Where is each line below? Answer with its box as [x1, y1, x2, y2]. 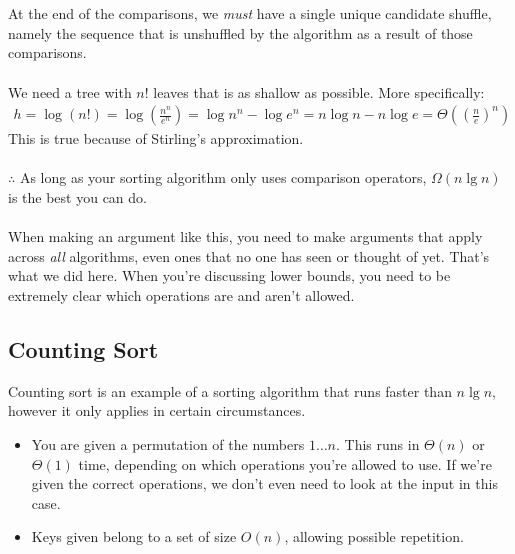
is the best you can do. [8, 186, 147, 207]
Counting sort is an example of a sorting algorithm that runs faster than [8, 380, 452, 401]
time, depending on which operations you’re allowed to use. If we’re [78, 453, 492, 474]
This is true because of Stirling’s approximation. [8, 128, 304, 149]
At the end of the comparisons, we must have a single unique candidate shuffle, [8, 3, 492, 24]
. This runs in [336, 433, 420, 454]
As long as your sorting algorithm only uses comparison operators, [19, 167, 427, 188]
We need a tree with [8, 81, 132, 102]
